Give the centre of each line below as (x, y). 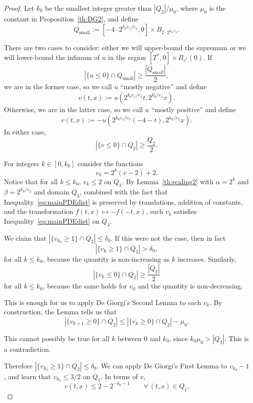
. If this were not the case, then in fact (168, 238)
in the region (127, 57)
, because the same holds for (85, 286)
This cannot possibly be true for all (57, 338)
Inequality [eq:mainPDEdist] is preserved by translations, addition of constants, (123, 201)
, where (187, 8)
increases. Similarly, (207, 259)
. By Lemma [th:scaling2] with (167, 181)
